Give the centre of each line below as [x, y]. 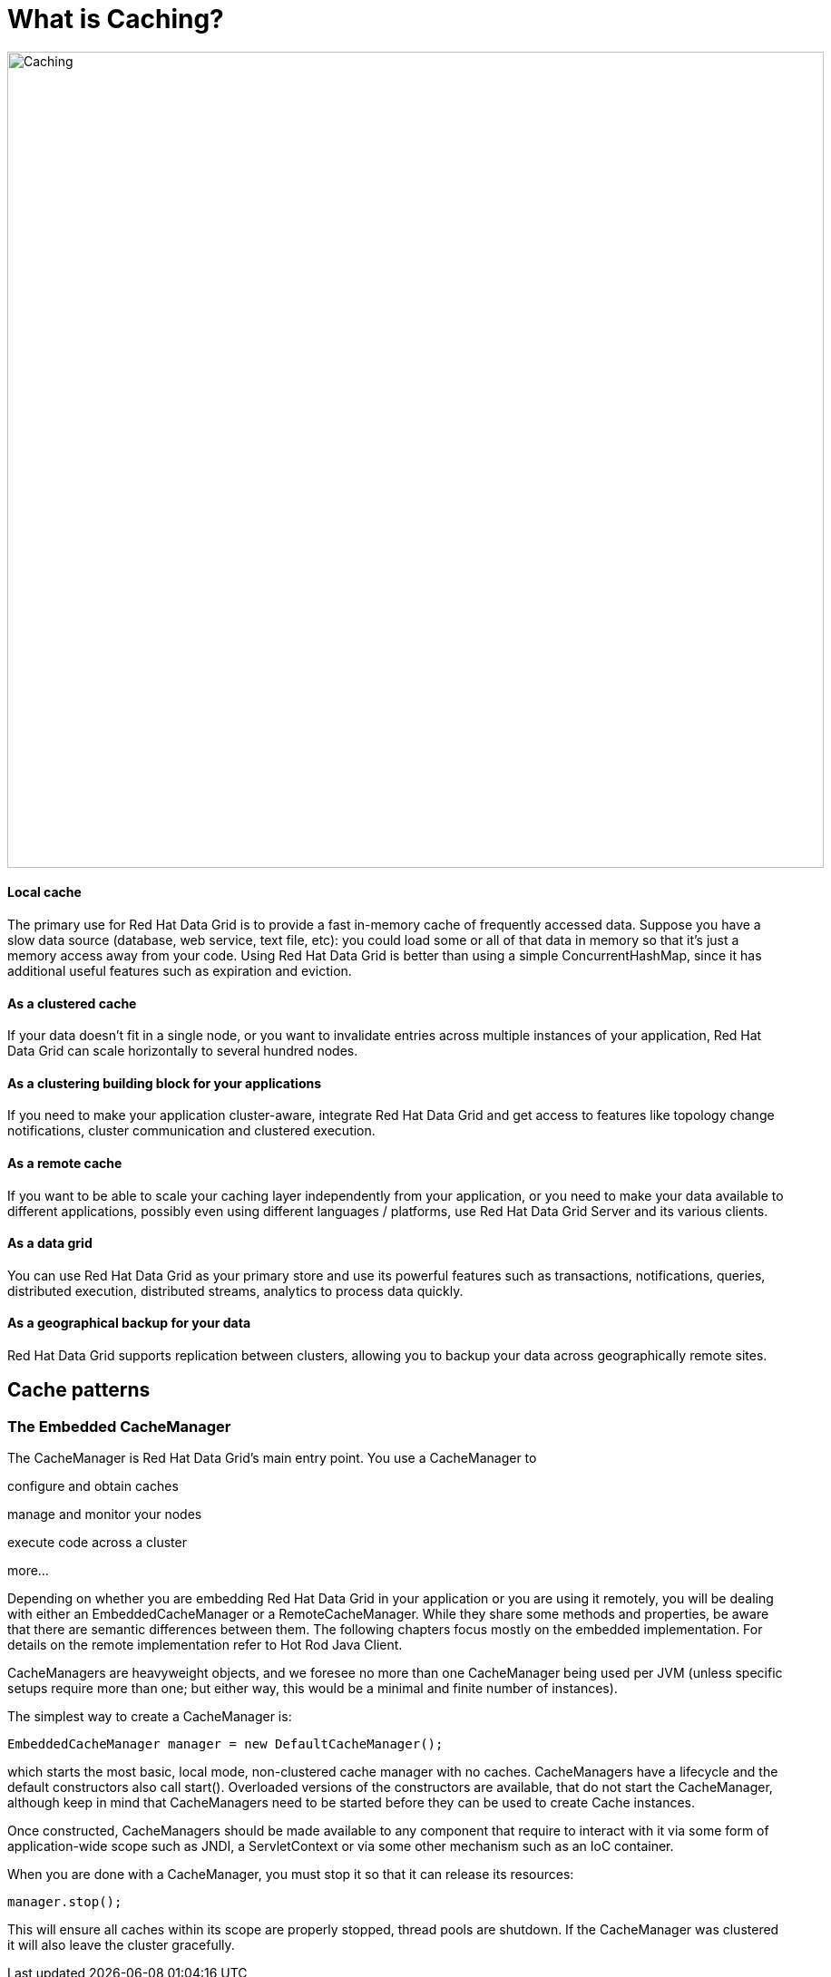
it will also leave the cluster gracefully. [121, 1945]
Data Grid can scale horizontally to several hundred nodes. [183, 1051]
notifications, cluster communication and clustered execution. [191, 1131]
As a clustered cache [72, 1003]
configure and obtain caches [93, 1486]
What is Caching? [116, 19]
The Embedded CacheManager [119, 1426]
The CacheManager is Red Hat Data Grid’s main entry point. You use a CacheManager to [272, 1458]
